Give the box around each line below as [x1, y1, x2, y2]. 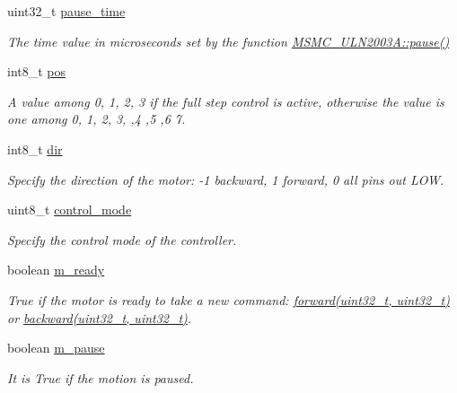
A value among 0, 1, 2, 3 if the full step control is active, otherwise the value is [7, 92, 444, 110]
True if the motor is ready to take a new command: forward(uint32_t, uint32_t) [7, 290, 450, 309]
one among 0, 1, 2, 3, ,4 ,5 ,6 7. [7, 109, 186, 128]
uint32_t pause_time [7, 2, 126, 20]
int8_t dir [7, 139, 63, 158]
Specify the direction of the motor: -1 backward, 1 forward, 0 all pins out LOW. [7, 170, 444, 188]
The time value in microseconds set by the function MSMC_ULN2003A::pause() [7, 31, 450, 50]
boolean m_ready [7, 260, 105, 279]
